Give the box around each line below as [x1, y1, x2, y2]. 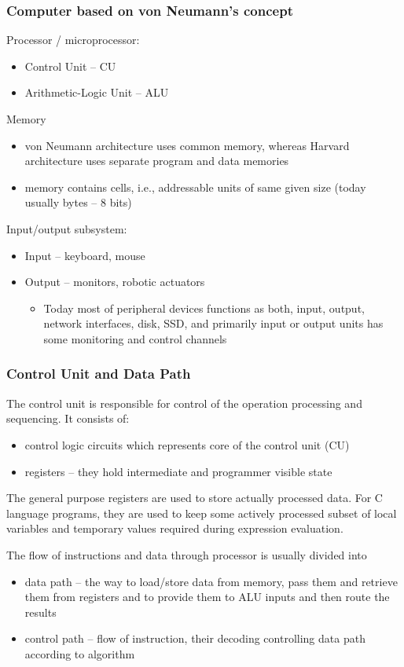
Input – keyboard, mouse [24, 247, 145, 263]
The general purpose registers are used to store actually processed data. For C [6, 489, 383, 506]
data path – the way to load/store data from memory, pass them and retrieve [24, 573, 398, 589]
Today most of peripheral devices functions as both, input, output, [43, 299, 365, 316]
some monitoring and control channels [43, 330, 227, 346]
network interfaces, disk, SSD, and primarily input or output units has [43, 315, 384, 332]
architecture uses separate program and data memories [24, 152, 289, 169]
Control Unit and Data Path [6, 364, 191, 383]
